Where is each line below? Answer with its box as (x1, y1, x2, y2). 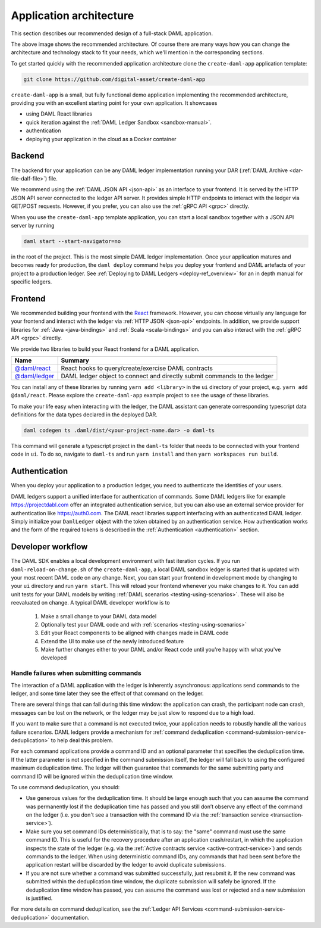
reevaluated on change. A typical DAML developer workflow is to (11, 599, 170, 606)
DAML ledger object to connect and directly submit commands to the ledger (61, 372, 273, 380)
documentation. (51, 914, 90, 921)
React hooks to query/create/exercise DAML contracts (61, 364, 213, 372)
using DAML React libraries (26, 110, 92, 117)
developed (40, 654, 67, 661)
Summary (61, 356, 89, 365)
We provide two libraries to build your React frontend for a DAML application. (11, 345, 200, 353)
